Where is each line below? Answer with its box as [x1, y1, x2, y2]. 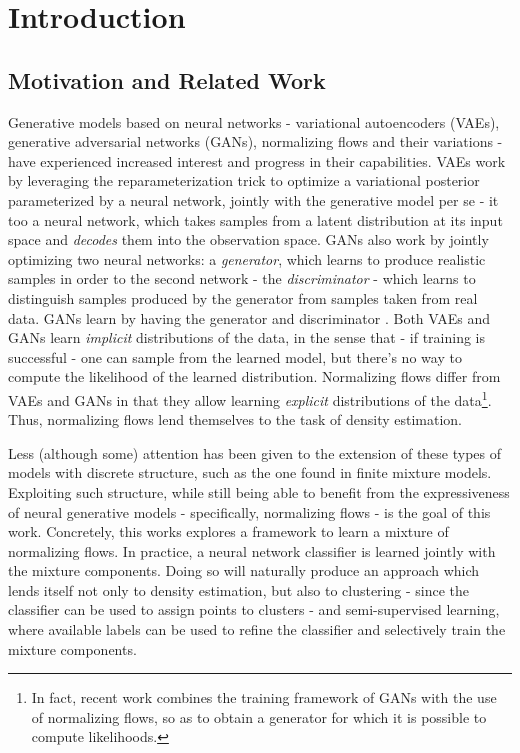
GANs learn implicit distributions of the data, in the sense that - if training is [8, 327, 485, 348]
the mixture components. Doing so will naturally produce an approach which [8, 560, 480, 581]
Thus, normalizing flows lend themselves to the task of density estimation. [8, 409, 462, 430]
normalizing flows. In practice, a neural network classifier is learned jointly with [8, 540, 496, 561]
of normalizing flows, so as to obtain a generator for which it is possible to [31, 706, 487, 727]
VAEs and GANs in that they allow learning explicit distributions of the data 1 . [8, 386, 492, 410]
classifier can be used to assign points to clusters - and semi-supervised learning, [8, 599, 500, 620]
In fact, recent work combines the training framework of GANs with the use [31, 687, 497, 708]
